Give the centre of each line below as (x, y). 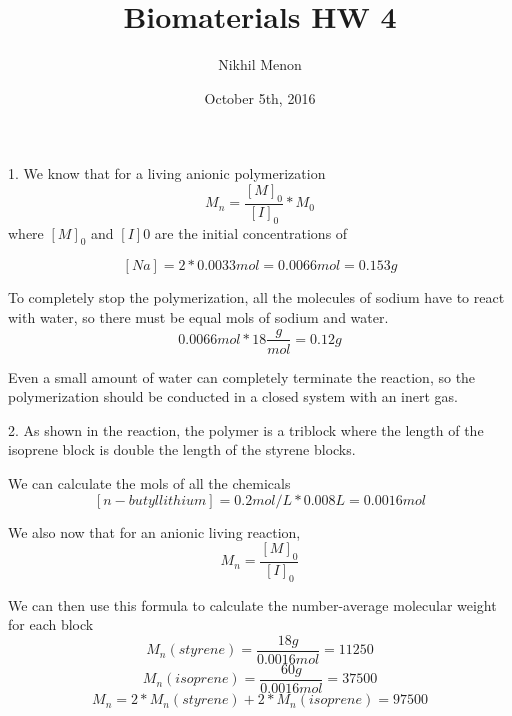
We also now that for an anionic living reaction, (154, 531)
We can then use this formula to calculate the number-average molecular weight (252, 604)
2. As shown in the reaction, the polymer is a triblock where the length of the (246, 429)
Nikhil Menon (260, 64)
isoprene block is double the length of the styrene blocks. (182, 449)
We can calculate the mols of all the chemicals (149, 482)
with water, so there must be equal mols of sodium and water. (198, 316)
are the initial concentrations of (251, 232)
